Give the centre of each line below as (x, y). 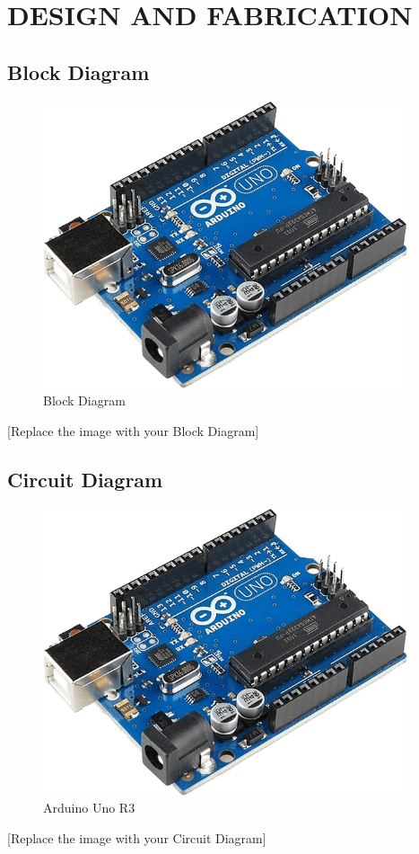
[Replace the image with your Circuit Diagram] (137, 837)
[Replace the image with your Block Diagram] (133, 430)
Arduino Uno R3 (89, 808)
